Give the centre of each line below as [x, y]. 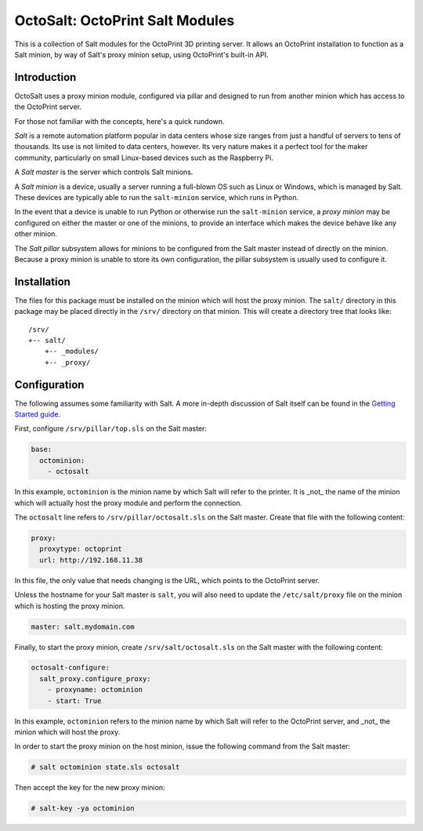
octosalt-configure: [70, 668]
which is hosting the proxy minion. [70, 606]
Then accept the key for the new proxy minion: [90, 788]
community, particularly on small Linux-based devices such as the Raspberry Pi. [144, 158]
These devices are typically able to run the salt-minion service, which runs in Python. [157, 197]
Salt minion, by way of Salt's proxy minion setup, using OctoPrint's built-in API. [142, 54]
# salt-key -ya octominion [83, 809]
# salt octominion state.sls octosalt [105, 767]
